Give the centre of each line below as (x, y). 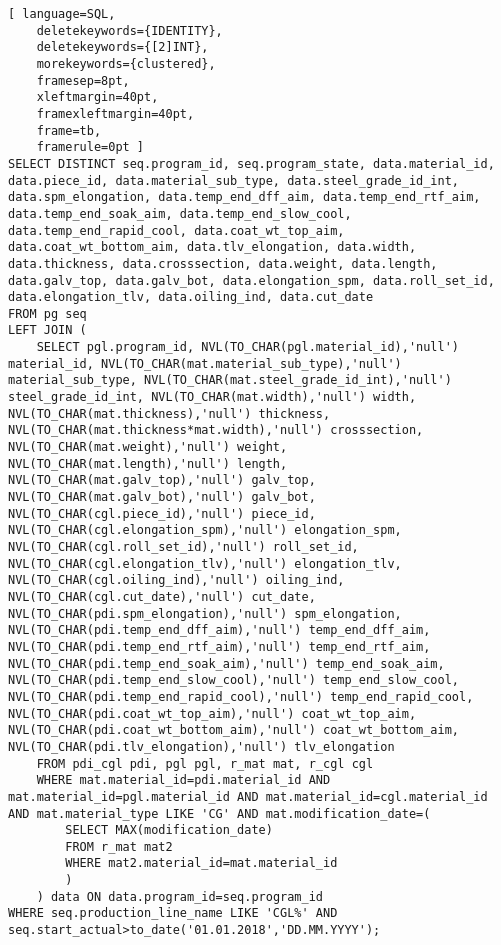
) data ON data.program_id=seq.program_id (179, 896)
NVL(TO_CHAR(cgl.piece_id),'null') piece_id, (162, 513)
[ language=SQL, (62, 14)
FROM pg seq (47, 313)
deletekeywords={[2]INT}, (122, 47)
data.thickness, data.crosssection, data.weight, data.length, (223, 263)
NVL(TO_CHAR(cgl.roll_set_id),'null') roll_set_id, (183, 547)
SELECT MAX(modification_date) (169, 830)
